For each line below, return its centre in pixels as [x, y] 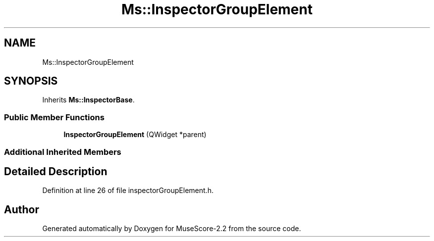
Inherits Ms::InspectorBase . [88, 100]
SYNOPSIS [31, 81]
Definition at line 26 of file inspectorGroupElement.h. [128, 191]
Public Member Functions [54, 117]
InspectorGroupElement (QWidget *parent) [135, 135]
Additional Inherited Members [63, 152]
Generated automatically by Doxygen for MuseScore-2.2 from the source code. [172, 229]
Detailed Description [56, 171]
